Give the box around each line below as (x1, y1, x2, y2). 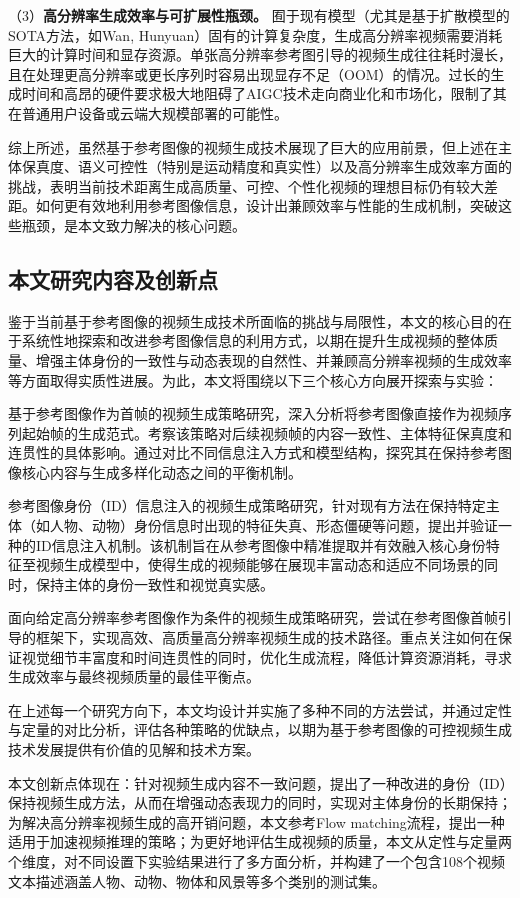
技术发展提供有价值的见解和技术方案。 (8, 739, 260, 760)
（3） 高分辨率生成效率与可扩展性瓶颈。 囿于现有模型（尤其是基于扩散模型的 (8, 5, 510, 25)
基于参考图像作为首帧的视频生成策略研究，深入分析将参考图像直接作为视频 (8, 403, 498, 424)
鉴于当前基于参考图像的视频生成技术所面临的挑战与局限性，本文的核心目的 (8, 310, 498, 331)
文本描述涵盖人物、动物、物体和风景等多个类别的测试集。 (8, 870, 386, 891)
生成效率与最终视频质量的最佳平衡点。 (8, 666, 260, 687)
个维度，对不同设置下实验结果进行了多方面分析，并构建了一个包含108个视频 (8, 850, 505, 871)
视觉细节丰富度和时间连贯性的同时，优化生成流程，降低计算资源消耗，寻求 (21, 646, 512, 667)
